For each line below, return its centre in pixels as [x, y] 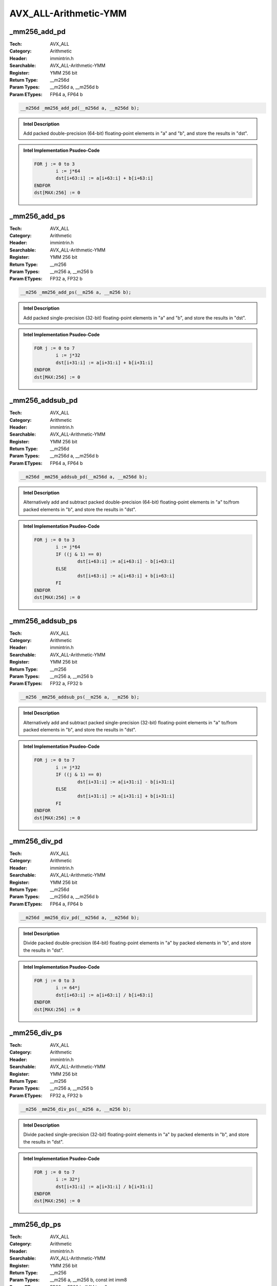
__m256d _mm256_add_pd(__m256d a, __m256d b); [80, 108]
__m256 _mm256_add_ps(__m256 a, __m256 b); [76, 292]
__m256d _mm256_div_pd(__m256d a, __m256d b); [80, 917]
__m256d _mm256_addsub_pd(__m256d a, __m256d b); [84, 477]
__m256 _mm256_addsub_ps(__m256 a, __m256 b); [80, 697]
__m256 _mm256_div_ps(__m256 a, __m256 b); [76, 1109]
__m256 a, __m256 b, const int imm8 [88, 1280]
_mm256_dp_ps [35, 1224]
